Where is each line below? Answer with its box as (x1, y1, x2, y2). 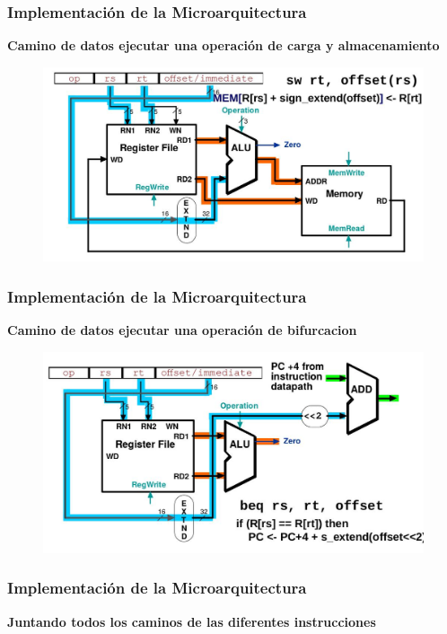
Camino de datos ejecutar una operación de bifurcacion (7, 321, 357, 339)
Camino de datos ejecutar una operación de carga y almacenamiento (7, 36, 440, 55)
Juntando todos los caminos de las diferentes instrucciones (7, 612, 376, 630)
